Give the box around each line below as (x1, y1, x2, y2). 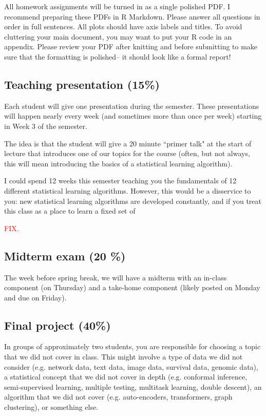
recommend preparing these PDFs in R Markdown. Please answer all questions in (4, 11, 260, 22)
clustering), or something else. (4, 402, 99, 412)
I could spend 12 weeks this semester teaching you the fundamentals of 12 (4, 175, 237, 186)
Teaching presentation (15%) (4, 76, 160, 92)
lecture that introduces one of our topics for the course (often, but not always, (4, 148, 250, 159)
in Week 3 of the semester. (4, 120, 87, 131)
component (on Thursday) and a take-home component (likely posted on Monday (4, 282, 260, 293)
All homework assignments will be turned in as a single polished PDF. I (4, 1, 231, 11)
